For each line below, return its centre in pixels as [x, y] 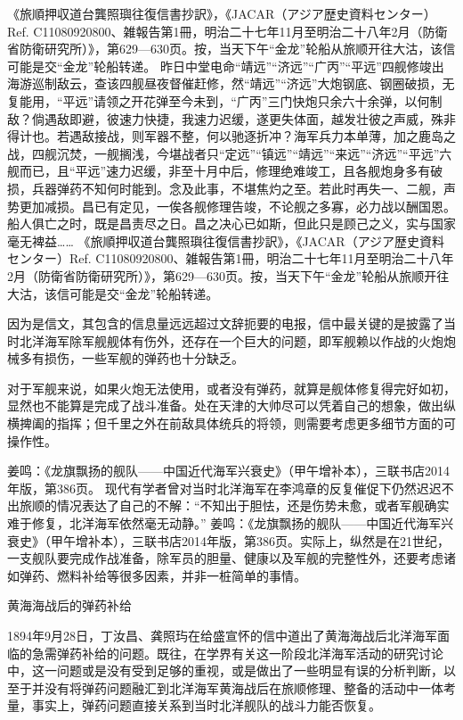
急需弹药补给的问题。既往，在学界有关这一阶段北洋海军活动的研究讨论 [237, 653]
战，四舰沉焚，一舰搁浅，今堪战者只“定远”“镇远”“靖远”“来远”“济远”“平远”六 [230, 153]
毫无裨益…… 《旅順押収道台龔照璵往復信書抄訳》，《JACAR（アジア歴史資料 [226, 240]
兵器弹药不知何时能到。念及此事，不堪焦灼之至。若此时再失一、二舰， [237, 188]
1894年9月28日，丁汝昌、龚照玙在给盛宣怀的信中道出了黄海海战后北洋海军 [222, 635]
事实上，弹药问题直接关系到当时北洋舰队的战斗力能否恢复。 [206, 705]
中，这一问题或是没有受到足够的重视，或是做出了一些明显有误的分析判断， [225, 670]
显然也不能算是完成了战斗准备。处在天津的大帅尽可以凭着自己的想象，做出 [225, 406]
